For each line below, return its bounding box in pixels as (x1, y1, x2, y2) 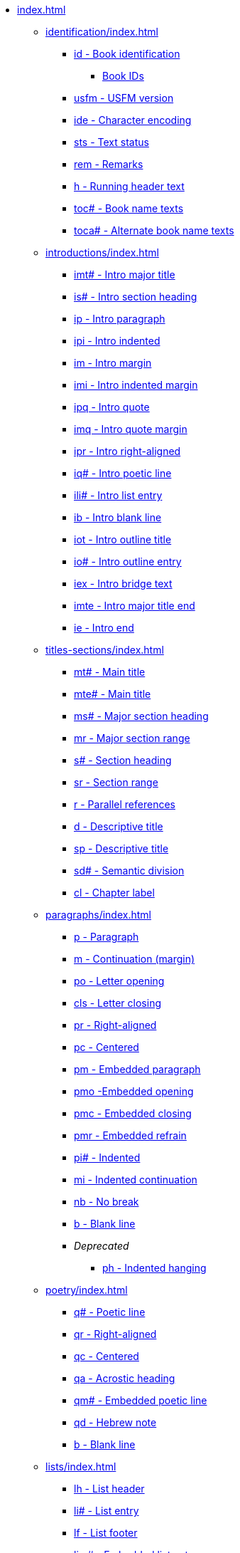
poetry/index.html (45, 1284, 128, 1296)
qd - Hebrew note (74, 1416, 157, 1428)
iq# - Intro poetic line (74, 467, 172, 479)
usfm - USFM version (74, 92, 174, 104)
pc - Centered (74, 1041, 139, 1053)
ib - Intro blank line (74, 511, 162, 523)
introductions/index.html (45, 246, 159, 258)
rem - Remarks (74, 158, 143, 170)
